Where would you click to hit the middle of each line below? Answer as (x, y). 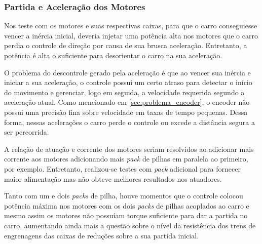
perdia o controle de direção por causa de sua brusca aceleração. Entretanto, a (126, 45)
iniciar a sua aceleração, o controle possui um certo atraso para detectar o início (128, 82)
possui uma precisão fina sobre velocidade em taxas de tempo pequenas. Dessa (126, 112)
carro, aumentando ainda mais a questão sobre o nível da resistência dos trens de (130, 225)
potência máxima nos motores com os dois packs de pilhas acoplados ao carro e (127, 205)
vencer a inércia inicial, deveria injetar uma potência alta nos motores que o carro (131, 35)
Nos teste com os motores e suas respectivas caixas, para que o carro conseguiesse (131, 26)
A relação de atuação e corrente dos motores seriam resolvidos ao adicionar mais (129, 149)
